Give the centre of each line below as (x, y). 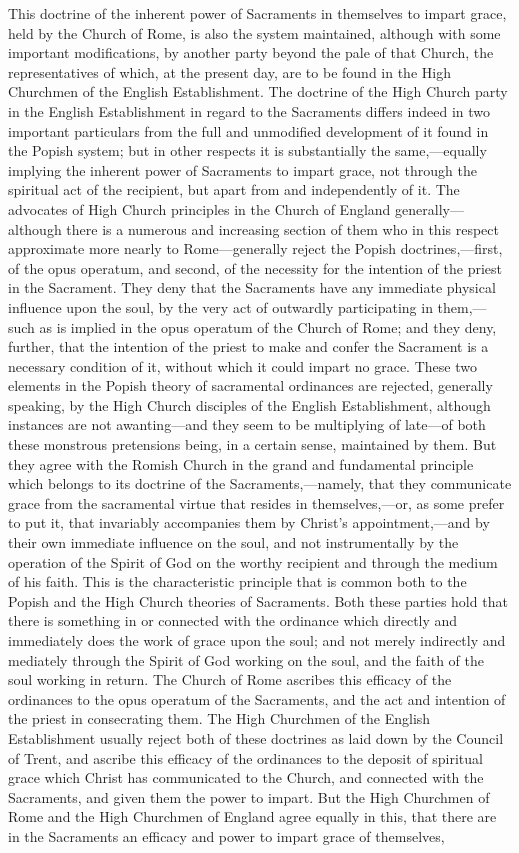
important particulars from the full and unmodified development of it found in (248, 130)
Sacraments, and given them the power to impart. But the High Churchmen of (249, 796)
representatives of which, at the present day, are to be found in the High (229, 71)
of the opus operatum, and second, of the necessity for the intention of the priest (255, 267)
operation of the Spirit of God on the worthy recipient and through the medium (253, 561)
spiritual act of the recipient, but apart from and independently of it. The (234, 189)
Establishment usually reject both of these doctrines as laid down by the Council (256, 737)
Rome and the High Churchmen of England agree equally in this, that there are (252, 816)
